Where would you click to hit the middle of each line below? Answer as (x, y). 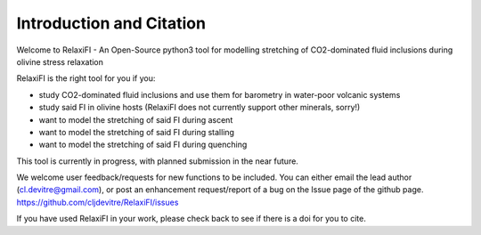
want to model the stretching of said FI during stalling (137, 132)
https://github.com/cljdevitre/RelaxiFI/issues (98, 202)
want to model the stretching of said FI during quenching (143, 145)
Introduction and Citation (111, 23)
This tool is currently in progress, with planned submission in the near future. (157, 161)
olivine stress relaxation (60, 61)
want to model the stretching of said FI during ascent (136, 119)
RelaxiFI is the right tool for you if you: (86, 78)
